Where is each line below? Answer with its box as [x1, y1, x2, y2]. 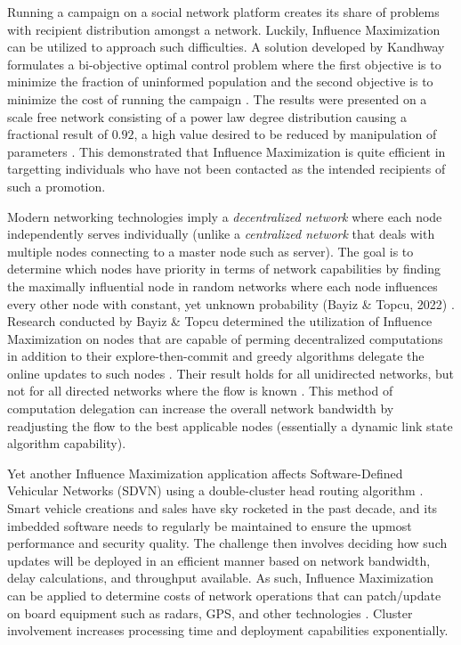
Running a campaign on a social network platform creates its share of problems [7, 3, 440, 20]
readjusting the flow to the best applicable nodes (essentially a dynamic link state [7, 416, 453, 435]
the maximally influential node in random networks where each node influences [7, 276, 438, 295]
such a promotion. [7, 176, 106, 195]
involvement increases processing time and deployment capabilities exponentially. [7, 621, 449, 640]
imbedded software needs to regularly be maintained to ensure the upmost [7, 516, 412, 535]
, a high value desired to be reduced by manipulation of [133, 125, 437, 143]
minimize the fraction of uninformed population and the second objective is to [7, 72, 433, 91]
